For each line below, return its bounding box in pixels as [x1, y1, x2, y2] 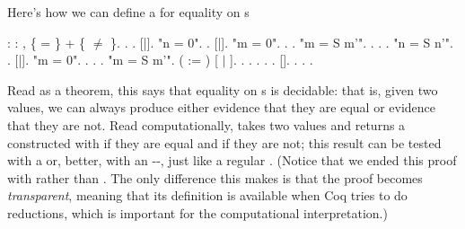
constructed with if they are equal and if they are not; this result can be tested [7, 133, 442, 152]
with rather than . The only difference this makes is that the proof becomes [7, 168, 423, 187]
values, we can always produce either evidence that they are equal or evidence [7, 98, 436, 117]
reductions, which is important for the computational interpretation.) [7, 203, 388, 222]
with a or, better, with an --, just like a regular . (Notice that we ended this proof [7, 151, 457, 170]
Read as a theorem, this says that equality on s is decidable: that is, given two [7, 80, 438, 99]
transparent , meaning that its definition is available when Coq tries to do [7, 186, 408, 205]
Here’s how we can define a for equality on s [7, 3, 250, 21]
